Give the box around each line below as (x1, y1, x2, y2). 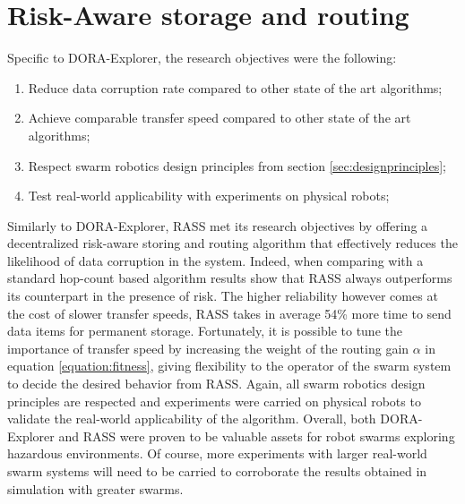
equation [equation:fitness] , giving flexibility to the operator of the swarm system (7, 356, 452, 375)
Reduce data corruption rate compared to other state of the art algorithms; (28, 78, 443, 97)
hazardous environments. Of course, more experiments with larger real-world (7, 444, 427, 463)
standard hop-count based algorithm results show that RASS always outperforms (7, 269, 452, 287)
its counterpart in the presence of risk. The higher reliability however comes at (7, 286, 438, 305)
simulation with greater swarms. (7, 479, 184, 498)
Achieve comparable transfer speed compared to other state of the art (28, 108, 411, 127)
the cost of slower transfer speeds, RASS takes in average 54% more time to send (7, 303, 452, 322)
